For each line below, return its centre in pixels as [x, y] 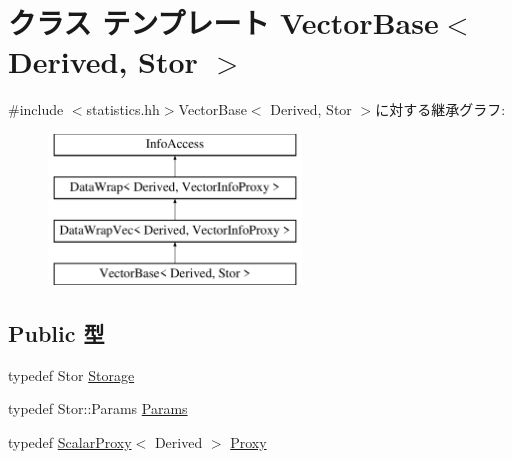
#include [36, 109]
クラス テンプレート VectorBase [223, 22]
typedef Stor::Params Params [98, 408]
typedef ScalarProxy [70, 442]
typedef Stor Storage [71, 374]
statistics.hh [123, 109]
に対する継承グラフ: [440, 109]
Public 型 [56, 333]
